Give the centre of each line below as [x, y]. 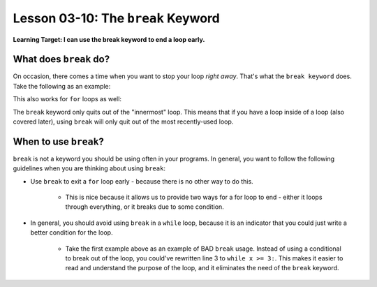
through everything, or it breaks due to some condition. [145, 207]
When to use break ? [59, 141]
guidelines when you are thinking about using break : [89, 168]
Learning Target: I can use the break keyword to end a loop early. [109, 39]
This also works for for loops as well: [67, 99]
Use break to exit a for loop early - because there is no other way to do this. [142, 181]
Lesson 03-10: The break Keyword [116, 18]
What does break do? [61, 59]
